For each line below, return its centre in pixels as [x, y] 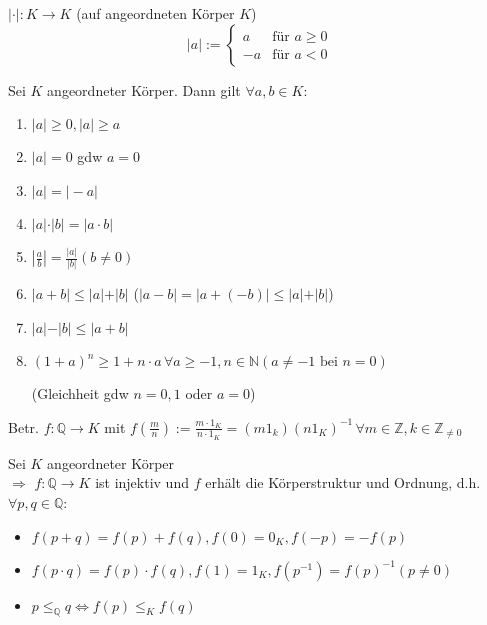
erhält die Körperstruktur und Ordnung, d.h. [343, 482]
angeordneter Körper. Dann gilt [144, 89]
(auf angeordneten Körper [155, 13]
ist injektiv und [142, 482]
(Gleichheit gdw [80, 393]
